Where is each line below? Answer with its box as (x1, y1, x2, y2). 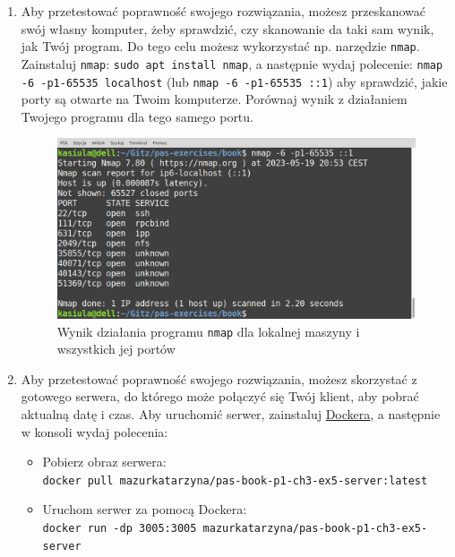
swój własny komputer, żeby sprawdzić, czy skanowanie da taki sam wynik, (21, 19, 434, 38)
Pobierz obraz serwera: (42, 452, 167, 471)
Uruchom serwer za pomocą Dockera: (42, 500, 247, 518)
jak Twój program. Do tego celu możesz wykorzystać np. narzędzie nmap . (21, 37, 420, 56)
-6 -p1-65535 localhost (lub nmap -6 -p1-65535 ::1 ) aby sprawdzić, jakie (21, 72, 448, 90)
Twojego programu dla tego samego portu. (21, 107, 253, 125)
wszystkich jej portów (56, 339, 176, 358)
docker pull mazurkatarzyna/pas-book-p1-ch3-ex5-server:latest (42, 474, 428, 487)
